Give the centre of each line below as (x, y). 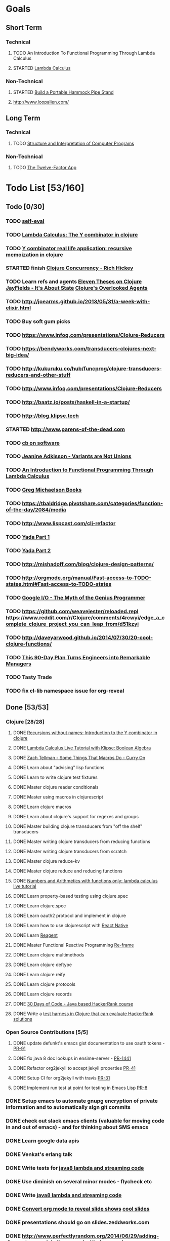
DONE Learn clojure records (42, 994)
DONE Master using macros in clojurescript (58, 797)
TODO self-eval (25, 221)
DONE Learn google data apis (42, 1141)
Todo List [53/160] (45, 188)
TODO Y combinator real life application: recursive (69, 248)
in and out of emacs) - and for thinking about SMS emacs (77, 1127)
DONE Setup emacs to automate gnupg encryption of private (82, 1101)
